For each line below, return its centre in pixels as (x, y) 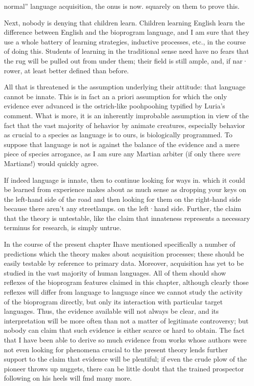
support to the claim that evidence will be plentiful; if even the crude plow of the (126, 359)
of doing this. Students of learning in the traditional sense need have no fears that (127, 51)
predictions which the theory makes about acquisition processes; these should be (124, 253)
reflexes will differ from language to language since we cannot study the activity (123, 292)
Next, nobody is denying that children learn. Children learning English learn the (124, 22)
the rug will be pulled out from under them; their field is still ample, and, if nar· (126, 60)
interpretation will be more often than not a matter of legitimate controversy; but (126, 320)
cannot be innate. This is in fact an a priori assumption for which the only (116, 96)
